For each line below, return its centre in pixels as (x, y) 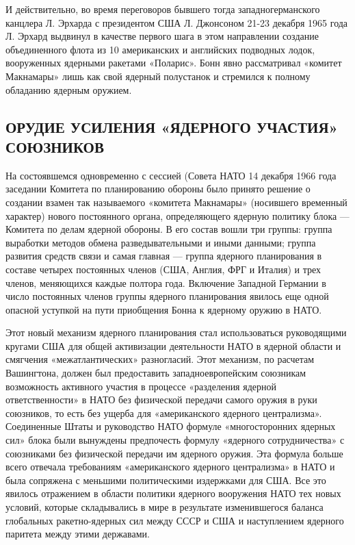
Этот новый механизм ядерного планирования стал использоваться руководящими (176, 332)
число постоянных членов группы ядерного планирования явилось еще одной (167, 296)
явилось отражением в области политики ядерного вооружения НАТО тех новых (173, 493)
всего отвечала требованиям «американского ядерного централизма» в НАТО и (170, 467)
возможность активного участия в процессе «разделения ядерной (141, 386)
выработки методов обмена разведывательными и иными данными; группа (161, 242)
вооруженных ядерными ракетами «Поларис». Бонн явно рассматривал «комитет (174, 63)
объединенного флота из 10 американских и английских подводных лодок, (160, 49)
